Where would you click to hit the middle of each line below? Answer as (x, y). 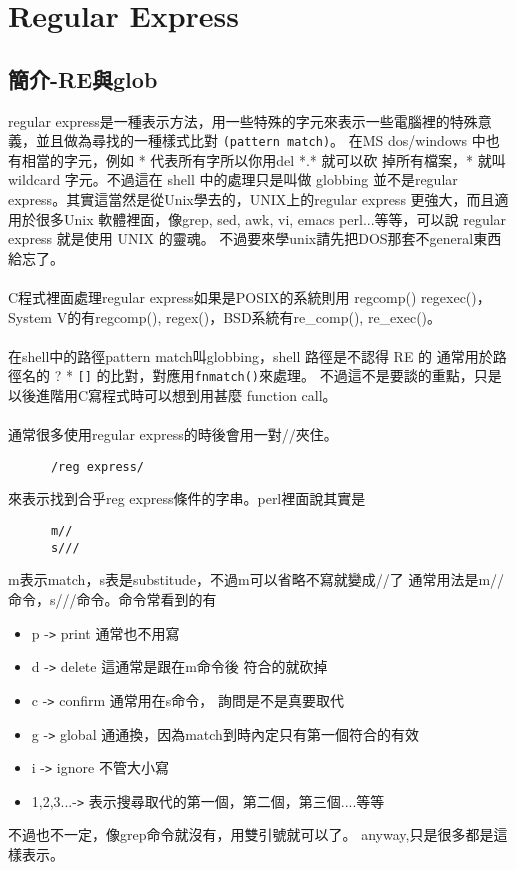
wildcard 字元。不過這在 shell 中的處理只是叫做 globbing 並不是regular (233, 179)
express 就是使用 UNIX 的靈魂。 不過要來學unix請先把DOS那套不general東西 (255, 238)
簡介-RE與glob (83, 78)
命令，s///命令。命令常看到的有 (112, 598)
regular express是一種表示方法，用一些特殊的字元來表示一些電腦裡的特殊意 (250, 120)
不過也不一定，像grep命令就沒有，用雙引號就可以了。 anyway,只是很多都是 (251, 834)
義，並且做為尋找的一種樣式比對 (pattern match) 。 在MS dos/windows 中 (247, 140)
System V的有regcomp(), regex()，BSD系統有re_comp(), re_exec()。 (225, 316)
